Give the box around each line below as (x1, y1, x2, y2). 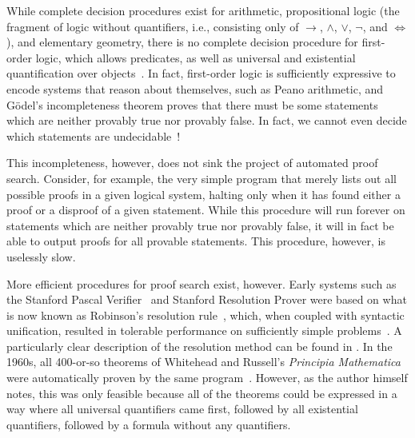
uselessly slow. (6, 248, 76, 265)
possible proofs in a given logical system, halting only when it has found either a (6, 185, 401, 202)
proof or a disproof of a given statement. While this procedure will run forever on (6, 201, 405, 218)
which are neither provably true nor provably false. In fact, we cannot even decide (6, 112, 407, 129)
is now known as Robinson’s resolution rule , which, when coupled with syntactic (6, 306, 405, 323)
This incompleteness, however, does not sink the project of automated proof (6, 154, 378, 171)
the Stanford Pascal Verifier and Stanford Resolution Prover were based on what (6, 291, 407, 308)
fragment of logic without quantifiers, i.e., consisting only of (6, 18, 299, 34)
